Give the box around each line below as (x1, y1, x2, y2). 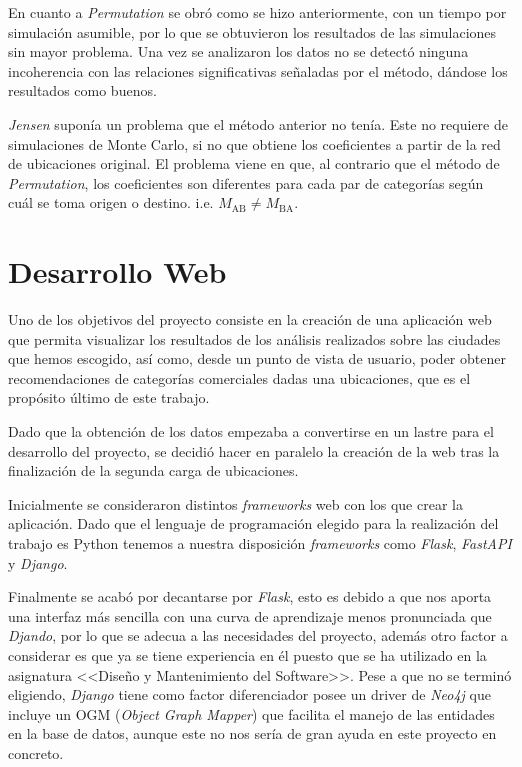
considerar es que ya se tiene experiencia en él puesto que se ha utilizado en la (8, 644, 487, 665)
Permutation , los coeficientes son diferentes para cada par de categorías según (8, 172, 484, 193)
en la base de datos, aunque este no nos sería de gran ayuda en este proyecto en (8, 723, 497, 744)
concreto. (8, 742, 64, 763)
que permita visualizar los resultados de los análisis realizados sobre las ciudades (8, 328, 501, 349)
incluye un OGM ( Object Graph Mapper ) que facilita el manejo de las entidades (8, 703, 495, 724)
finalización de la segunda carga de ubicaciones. (8, 460, 299, 481)
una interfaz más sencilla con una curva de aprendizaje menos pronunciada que (8, 605, 492, 626)
